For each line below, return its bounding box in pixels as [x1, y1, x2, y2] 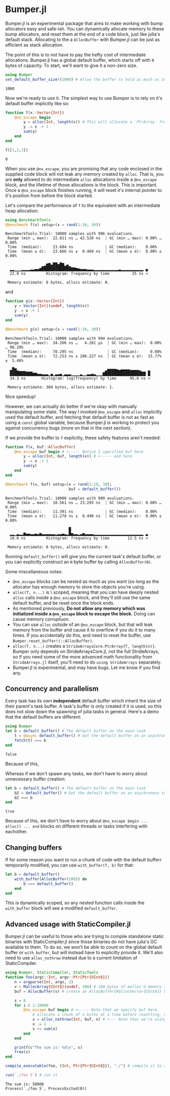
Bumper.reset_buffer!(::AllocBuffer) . [12, 637, 94, 644]
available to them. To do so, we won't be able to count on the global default [5, 944, 162, 950]
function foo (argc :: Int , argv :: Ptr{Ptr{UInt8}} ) [5, 975, 110, 980]
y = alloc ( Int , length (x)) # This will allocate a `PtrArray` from [23, 120, 168, 125]
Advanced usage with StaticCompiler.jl [5, 920, 131, 928]
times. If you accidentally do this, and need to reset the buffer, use [12, 632, 151, 638]
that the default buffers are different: [5, 714, 81, 720]
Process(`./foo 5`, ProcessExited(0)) [5, 1086, 87, 1091]
